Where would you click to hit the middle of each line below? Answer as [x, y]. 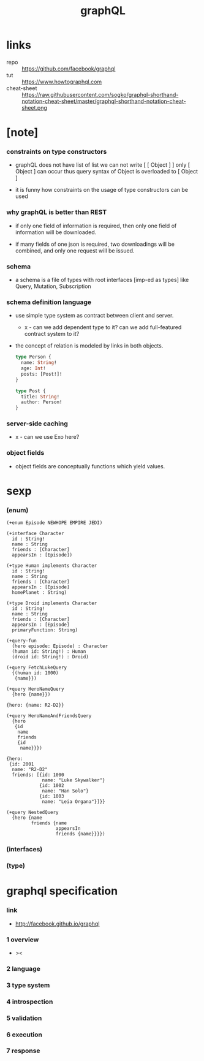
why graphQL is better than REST [57, 212]
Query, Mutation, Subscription [53, 286]
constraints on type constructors [57, 152]
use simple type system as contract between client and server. [94, 316]
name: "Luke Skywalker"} [74, 780]
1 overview [23, 940]
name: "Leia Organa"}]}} [74, 802]
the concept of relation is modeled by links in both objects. [89, 346]
